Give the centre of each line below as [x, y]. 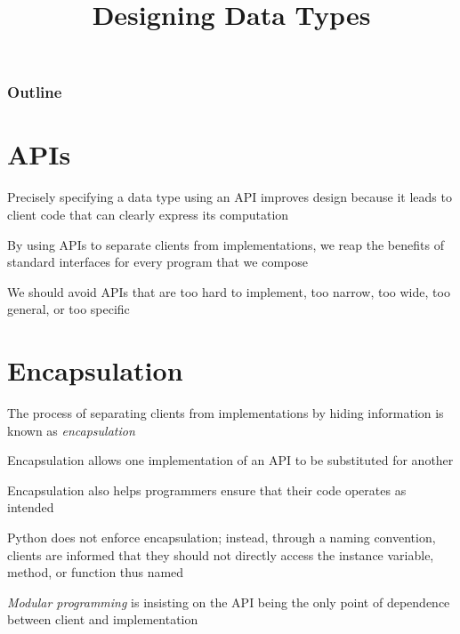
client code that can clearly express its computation [148, 215]
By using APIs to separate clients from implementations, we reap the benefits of [226, 244]
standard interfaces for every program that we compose [158, 262]
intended [31, 507]
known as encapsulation [71, 430]
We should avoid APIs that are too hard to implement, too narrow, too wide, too [229, 291]
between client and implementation [103, 619]
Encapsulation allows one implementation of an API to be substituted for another [230, 460]
